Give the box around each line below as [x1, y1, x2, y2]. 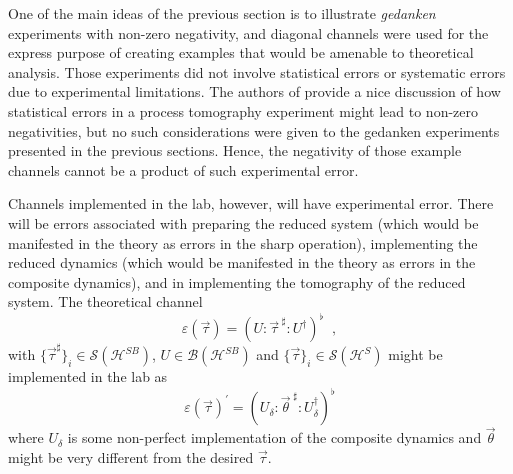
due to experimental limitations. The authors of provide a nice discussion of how [8, 81, 501, 102]
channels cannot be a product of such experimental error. [8, 159, 359, 180]
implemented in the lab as [8, 366, 168, 387]
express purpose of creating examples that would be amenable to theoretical [8, 42, 474, 63]
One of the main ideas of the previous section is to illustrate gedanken [8, 3, 436, 23]
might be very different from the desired [8, 447, 254, 468]
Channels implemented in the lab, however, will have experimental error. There [8, 193, 494, 214]
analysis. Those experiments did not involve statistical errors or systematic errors [8, 61, 506, 82]
